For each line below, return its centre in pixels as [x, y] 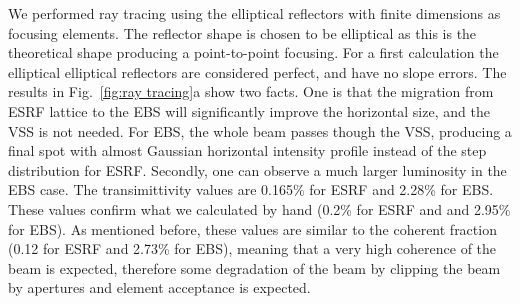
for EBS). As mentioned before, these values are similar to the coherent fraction [252, 228]
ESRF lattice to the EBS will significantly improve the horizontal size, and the [249, 110]
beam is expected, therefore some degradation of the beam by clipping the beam [254, 267]
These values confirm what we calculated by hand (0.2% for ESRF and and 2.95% [259, 208]
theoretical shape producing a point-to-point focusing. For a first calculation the [253, 52]
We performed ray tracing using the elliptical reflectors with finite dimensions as [254, 13]
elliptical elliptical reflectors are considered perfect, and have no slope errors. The [257, 71]
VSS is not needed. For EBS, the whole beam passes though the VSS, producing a [260, 130]
